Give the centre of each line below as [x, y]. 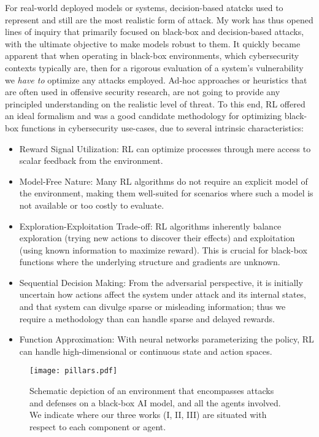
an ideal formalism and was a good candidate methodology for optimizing [143, 116]
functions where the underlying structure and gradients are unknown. [150, 262]
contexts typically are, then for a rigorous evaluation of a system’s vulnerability [154, 67]
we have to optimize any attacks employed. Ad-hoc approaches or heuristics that [156, 79]
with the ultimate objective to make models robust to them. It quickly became [153, 43]
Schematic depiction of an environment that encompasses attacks [152, 391]
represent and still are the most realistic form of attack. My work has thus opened [159, 19]
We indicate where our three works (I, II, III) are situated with [148, 415]
